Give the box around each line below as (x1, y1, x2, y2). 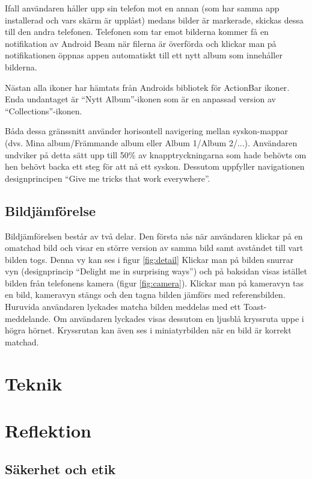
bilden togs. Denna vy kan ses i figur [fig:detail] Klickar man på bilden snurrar (5, 253, 294, 265)
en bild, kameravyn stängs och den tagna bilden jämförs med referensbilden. (5, 288, 286, 301)
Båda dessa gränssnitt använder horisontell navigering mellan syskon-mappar (5, 125, 289, 137)
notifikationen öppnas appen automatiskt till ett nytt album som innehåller (5, 49, 283, 61)
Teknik (5, 371, 63, 395)
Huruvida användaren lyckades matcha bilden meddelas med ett (5, 300, 241, 313)
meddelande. (5, 312, 51, 324)
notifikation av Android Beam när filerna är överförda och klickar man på (5, 37, 277, 49)
